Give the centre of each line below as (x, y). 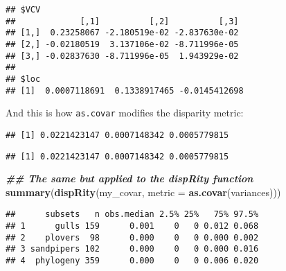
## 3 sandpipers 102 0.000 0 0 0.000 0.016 (132, 249)
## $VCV (23, 10)
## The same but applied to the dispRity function (129, 178)
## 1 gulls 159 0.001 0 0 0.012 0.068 (132, 226)
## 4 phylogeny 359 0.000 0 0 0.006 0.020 (132, 261)
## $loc (23, 79)
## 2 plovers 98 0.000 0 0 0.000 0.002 (132, 237)
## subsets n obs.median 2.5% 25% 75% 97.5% (132, 215)
